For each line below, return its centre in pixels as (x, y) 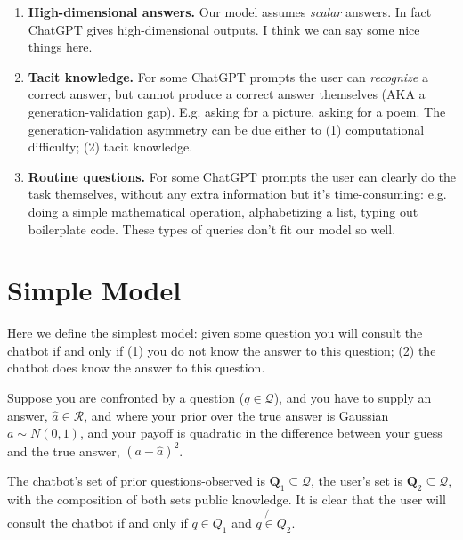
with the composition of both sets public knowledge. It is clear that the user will (227, 499)
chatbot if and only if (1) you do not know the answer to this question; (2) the (222, 350)
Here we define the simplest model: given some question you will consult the (215, 333)
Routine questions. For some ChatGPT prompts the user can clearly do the (242, 176)
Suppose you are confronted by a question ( (126, 398)
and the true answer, (64, 450)
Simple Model (94, 290)
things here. (60, 47)
